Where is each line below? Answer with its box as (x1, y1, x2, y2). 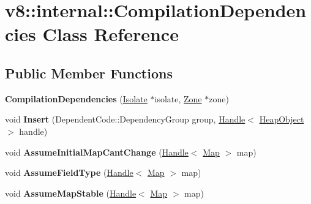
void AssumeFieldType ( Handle (5, 166, 133, 179)
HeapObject (259, 113, 304, 126)
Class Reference (42, 21, 179, 47)
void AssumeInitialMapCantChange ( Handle (5, 145, 189, 158)
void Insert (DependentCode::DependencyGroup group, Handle (5, 113, 245, 126)
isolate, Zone (154, 92, 202, 105)
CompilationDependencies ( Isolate (5, 92, 148, 105)
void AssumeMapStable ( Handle (5, 186, 137, 199)
